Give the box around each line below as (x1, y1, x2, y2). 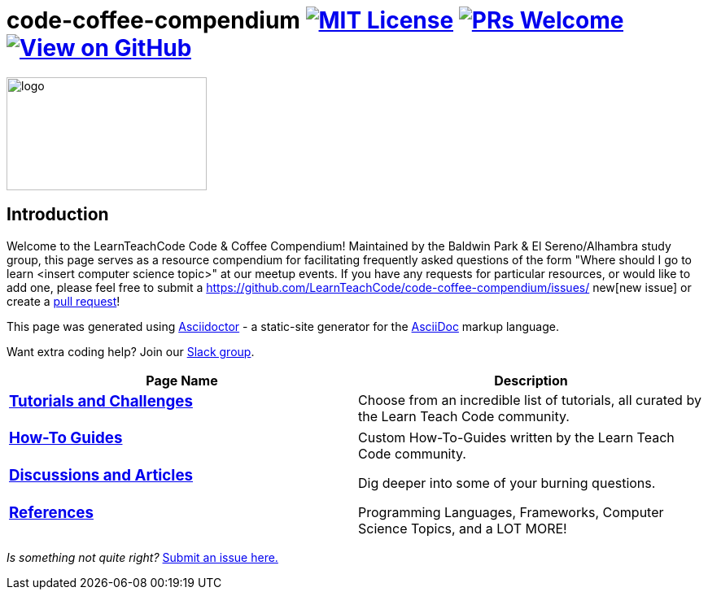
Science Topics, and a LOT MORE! (358, 520, 567, 537)
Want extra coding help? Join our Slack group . (7, 344, 255, 359)
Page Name (146, 372, 218, 389)
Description (494, 372, 568, 389)
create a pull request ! (7, 294, 120, 308)
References (9, 502, 94, 522)
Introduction (7, 204, 109, 225)
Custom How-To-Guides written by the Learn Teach (358, 429, 675, 446)
